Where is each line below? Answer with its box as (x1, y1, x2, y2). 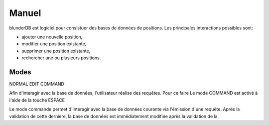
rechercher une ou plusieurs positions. (21, 55, 101, 61)
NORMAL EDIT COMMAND (9, 81, 65, 87)
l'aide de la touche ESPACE (9, 97, 65, 103)
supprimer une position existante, (21, 48, 91, 54)
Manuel (9, 7, 41, 18)
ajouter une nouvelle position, (21, 34, 83, 40)
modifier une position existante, (21, 41, 87, 47)
